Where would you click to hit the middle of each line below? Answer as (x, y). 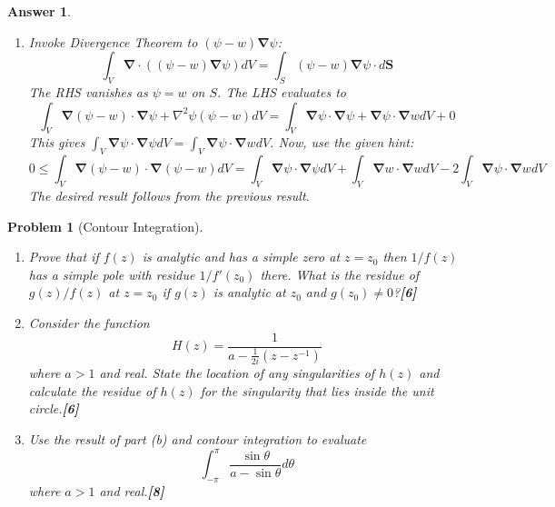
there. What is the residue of (340, 274)
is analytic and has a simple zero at (241, 257)
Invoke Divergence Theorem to (113, 41)
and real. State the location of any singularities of (237, 373)
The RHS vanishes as (88, 91)
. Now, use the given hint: (342, 142)
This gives (57, 142)
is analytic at (249, 292)
